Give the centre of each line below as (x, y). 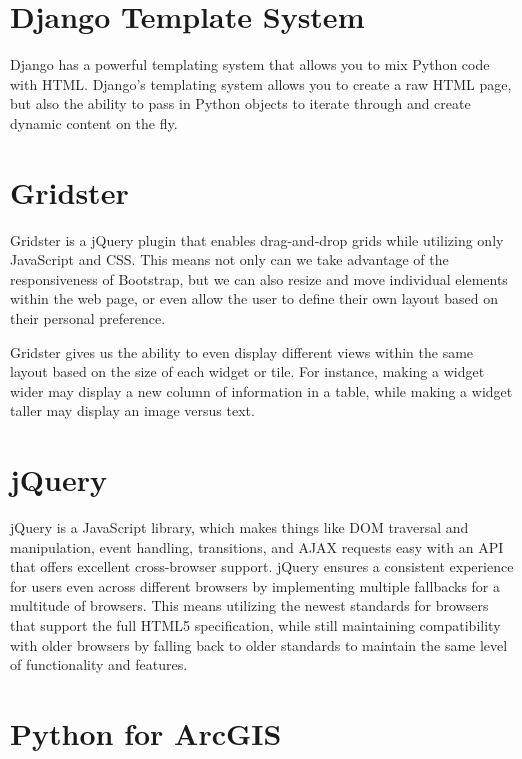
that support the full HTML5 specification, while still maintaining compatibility (255, 625)
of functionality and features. (99, 664)
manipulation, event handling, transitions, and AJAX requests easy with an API (257, 546)
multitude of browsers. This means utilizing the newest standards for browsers (249, 605)
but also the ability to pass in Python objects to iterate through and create (240, 103)
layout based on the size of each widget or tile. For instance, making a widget (247, 371)
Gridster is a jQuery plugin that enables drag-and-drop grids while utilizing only (257, 239)
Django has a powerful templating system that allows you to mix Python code (250, 64)
